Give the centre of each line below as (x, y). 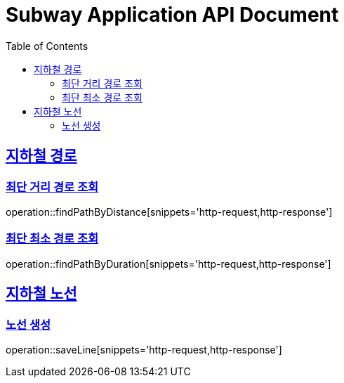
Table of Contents (47, 46)
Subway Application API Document (172, 15)
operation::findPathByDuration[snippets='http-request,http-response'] (168, 264)
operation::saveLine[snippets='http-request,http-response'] (144, 349)
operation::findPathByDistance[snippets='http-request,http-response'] (169, 212)
